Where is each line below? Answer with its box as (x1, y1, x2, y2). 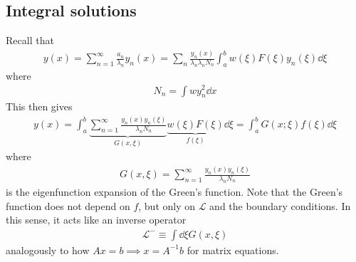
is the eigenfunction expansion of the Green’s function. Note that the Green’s (6, 184, 343, 199)
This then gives (6, 99, 73, 114)
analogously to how (6, 242, 90, 257)
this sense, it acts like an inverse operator (6, 212, 187, 227)
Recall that (6, 33, 54, 48)
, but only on (138, 198, 196, 213)
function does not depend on (6, 198, 130, 213)
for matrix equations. (187, 242, 279, 257)
